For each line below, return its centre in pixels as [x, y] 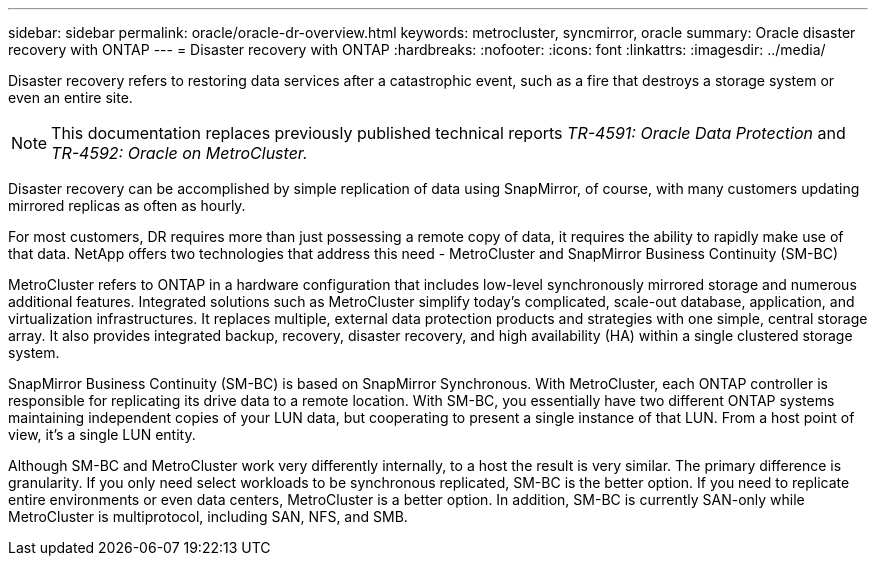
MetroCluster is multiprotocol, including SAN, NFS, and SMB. [208, 516]
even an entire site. [70, 97]
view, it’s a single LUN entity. [102, 434]
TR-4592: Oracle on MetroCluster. [179, 153]
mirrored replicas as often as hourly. [127, 205]
